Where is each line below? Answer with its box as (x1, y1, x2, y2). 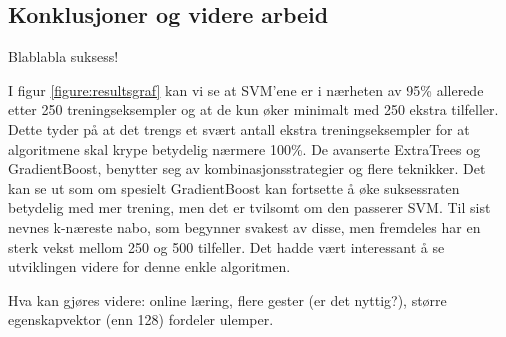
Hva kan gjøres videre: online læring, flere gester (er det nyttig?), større (8, 289, 447, 310)
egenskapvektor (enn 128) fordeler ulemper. (8, 309, 274, 330)
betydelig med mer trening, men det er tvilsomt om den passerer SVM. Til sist (8, 197, 491, 218)
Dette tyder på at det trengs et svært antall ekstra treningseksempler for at (8, 118, 470, 139)
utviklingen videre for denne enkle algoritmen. (8, 256, 291, 277)
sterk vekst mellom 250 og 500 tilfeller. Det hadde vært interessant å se (8, 236, 445, 257)
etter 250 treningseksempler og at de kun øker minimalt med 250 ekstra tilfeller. (8, 99, 499, 120)
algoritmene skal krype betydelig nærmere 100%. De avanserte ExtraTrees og (8, 138, 481, 159)
